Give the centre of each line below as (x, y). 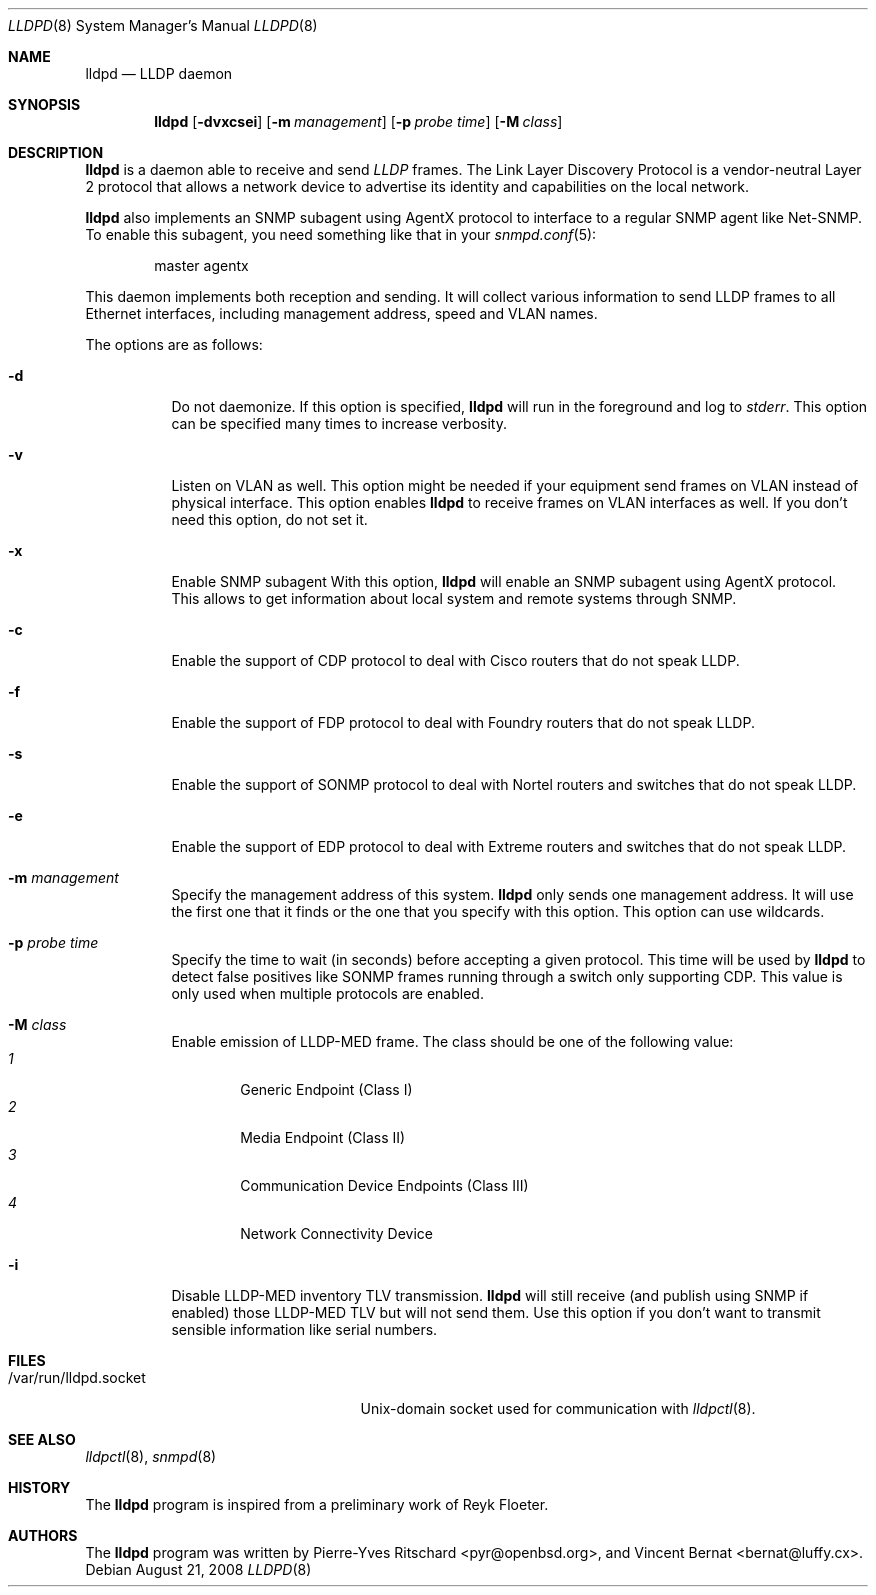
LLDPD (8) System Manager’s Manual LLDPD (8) (163, 25)
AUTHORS (43, 1535)
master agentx (201, 265)
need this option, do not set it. (269, 519)
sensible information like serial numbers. (304, 1329)
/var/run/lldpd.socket (77, 1377)
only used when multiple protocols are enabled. (327, 993)
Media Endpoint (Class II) (323, 1137)
